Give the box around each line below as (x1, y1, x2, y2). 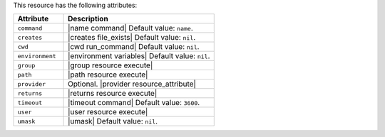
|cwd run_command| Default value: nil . (68, 42, 200, 52)
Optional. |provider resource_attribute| (68, 79, 196, 89)
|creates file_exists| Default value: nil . (68, 33, 196, 43)
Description (68, 14, 108, 24)
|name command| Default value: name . (68, 23, 194, 33)
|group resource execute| (68, 60, 153, 70)
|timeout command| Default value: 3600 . (68, 98, 200, 108)
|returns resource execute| (68, 89, 158, 99)
